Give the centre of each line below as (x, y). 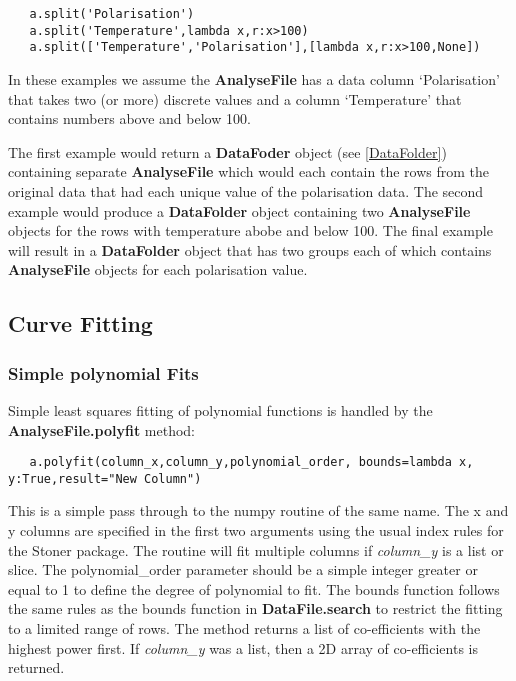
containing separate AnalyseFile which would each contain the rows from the (248, 171)
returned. (36, 667)
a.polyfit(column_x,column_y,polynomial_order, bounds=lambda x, (251, 462)
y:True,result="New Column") (105, 478)
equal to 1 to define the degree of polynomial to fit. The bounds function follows (254, 588)
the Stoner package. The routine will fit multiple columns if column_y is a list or (256, 549)
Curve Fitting (80, 323)
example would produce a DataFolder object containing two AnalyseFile (239, 210)
